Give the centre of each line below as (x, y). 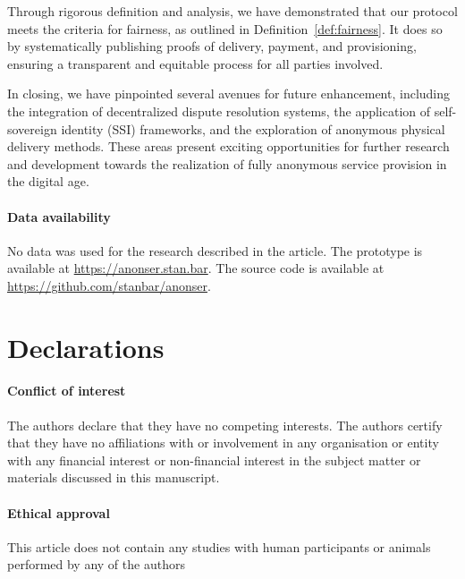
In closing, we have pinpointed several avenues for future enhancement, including (229, 94)
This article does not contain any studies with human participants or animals (219, 546)
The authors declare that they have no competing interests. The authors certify (225, 425)
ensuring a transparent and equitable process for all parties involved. (195, 63)
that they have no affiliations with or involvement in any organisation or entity (223, 443)
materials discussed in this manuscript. (114, 477)
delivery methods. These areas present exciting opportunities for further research (228, 146)
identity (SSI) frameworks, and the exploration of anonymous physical (253, 128)
